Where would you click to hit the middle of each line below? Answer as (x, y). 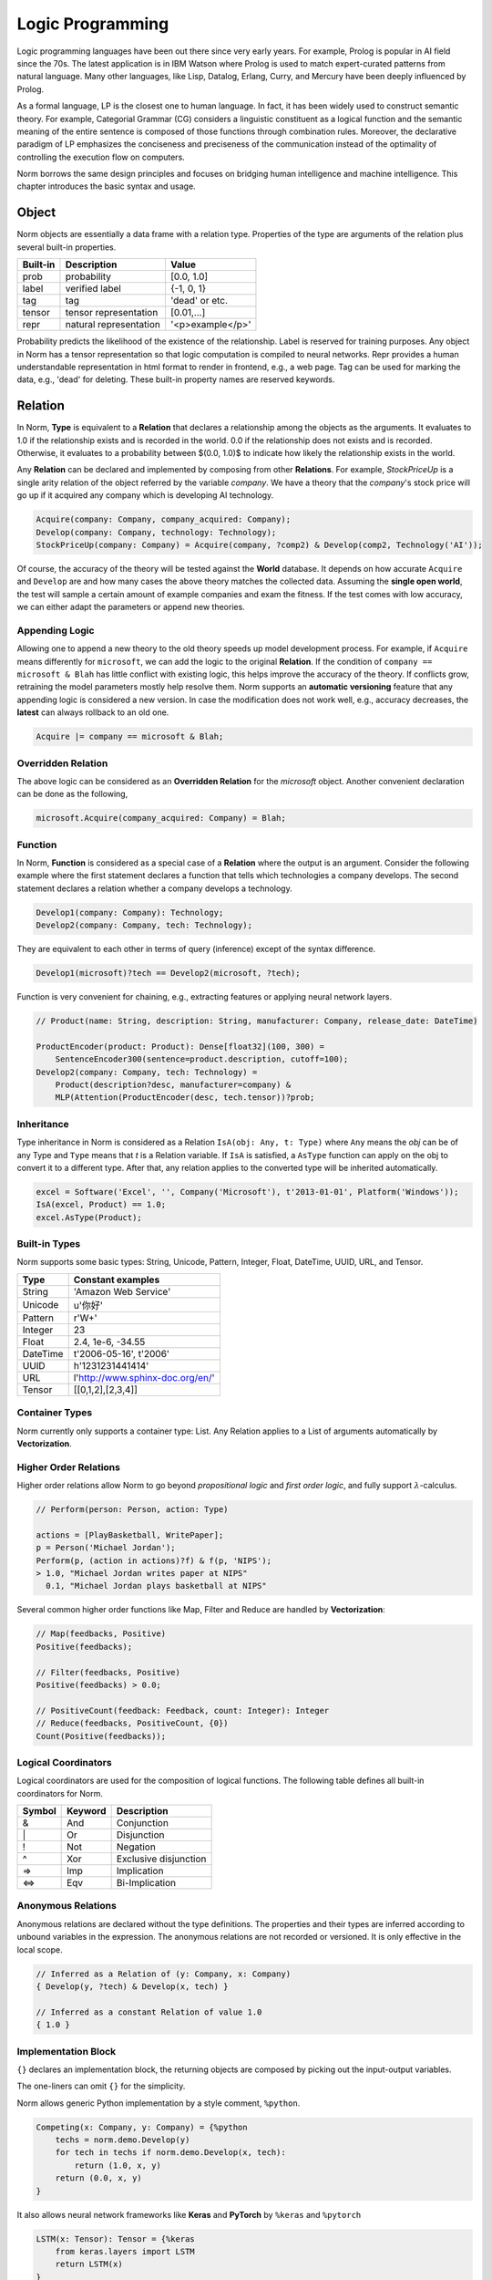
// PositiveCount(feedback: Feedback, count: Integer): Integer (183, 1710)
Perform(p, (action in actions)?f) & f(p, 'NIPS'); (154, 1560)
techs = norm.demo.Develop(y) (123, 2140)
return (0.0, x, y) (99, 2178)
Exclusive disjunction (161, 1859)
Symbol (39, 1811)
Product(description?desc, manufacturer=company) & (173, 1085)
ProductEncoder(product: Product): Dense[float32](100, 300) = (180, 1046)
